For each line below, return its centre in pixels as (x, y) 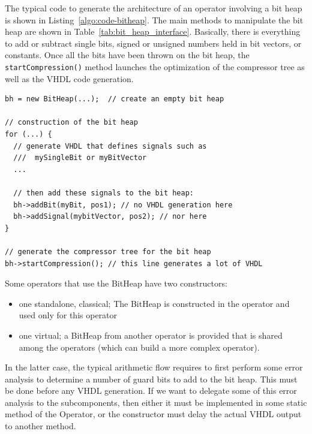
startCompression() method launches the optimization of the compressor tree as (155, 66)
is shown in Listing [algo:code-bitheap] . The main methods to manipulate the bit (154, 19)
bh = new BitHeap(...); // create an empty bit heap (115, 99)
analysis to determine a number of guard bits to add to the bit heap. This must (151, 379)
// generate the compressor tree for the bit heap (108, 251)
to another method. (40, 426)
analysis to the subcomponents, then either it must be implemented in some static (156, 402)
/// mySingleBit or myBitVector (80, 158)
